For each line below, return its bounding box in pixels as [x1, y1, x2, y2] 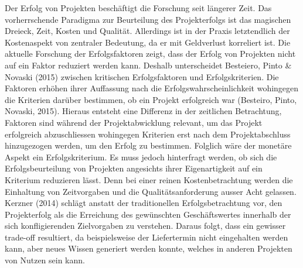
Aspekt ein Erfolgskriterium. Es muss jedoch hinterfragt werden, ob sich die [5, 150, 277, 163]
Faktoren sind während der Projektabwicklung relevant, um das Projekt [5, 116, 263, 128]
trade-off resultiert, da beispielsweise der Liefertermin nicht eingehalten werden [5, 231, 288, 243]
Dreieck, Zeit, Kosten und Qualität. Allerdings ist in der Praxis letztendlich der [5, 25, 290, 37]
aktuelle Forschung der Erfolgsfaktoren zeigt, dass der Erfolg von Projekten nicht [5, 47, 296, 60]
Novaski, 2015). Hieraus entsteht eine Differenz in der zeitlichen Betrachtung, [5, 105, 282, 117]
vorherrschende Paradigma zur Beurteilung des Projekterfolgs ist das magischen [5, 13, 291, 25]
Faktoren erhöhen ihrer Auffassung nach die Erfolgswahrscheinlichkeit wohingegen [5, 82, 299, 94]
